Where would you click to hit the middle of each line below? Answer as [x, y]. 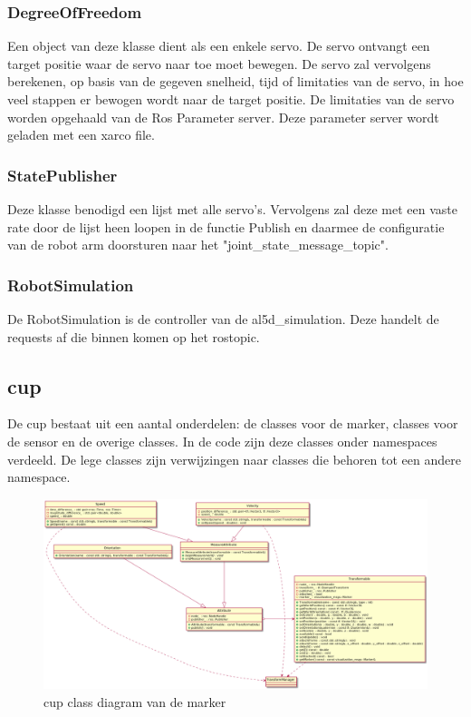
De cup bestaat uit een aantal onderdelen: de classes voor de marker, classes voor [233, 423]
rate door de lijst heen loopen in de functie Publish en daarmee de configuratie [226, 226]
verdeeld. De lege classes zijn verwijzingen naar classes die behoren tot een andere [234, 459]
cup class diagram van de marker [135, 701]
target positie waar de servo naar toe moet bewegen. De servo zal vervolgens [219, 63]
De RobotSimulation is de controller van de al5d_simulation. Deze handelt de [223, 319]
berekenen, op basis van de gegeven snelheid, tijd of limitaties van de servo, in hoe [235, 81]
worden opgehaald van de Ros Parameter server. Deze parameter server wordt [223, 117]
